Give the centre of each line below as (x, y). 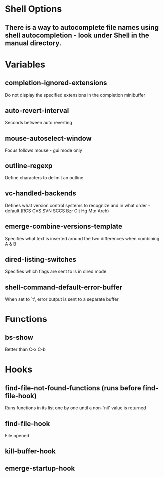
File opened (17, 436)
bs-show (19, 337)
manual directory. (33, 43)
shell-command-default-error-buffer (64, 287)
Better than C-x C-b (25, 349)
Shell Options (34, 9)
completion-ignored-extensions (56, 83)
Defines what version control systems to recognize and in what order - (78, 205)
